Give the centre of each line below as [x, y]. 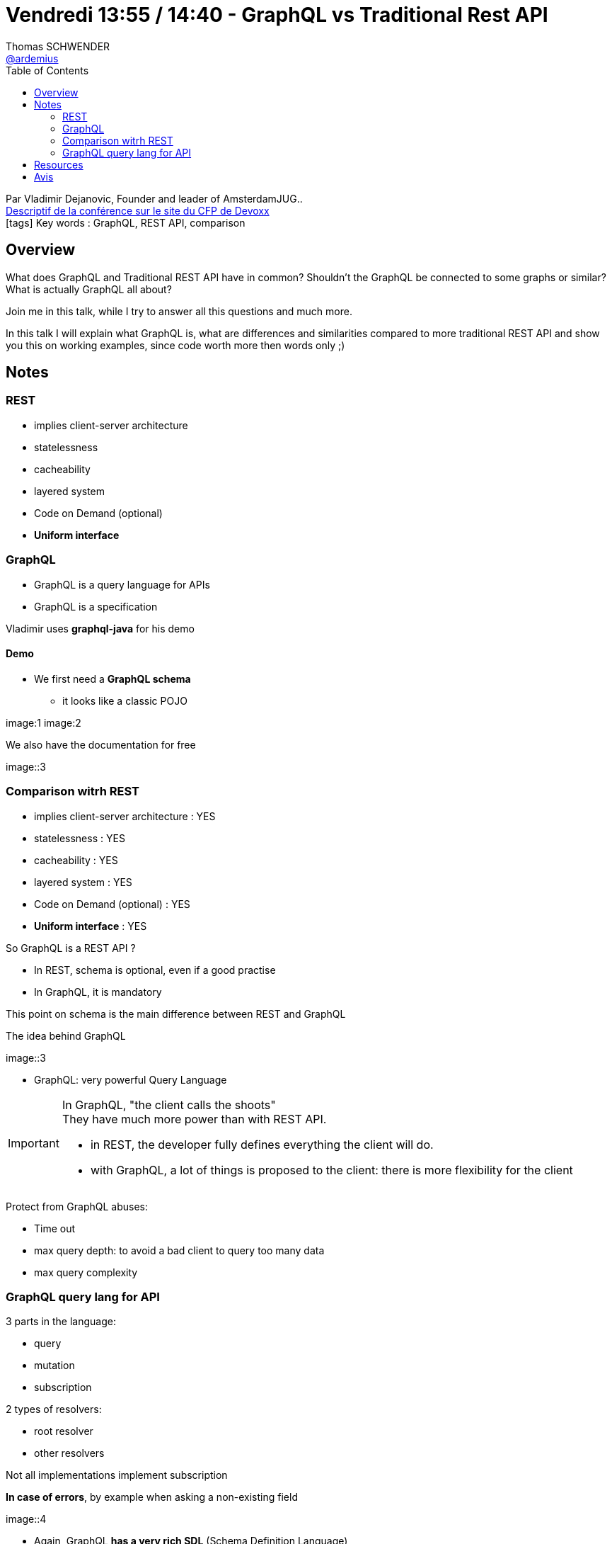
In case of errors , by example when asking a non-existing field [152, 1497]
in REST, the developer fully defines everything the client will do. [262, 1144]
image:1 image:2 [44, 722]
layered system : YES [83, 882]
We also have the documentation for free [101, 744]
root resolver [64, 1431]
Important [34, 1143]
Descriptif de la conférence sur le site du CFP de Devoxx [138, 210]
